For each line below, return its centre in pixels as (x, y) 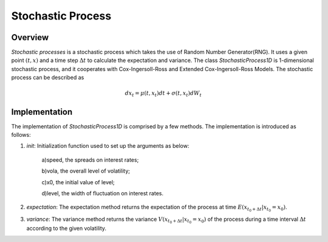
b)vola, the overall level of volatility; (86, 171)
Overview (30, 37)
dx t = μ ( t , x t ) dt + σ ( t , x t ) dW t (163, 94)
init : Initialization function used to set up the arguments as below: (108, 146)
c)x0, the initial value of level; (78, 182)
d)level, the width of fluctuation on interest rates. (103, 193)
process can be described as (48, 78)
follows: (21, 135)
